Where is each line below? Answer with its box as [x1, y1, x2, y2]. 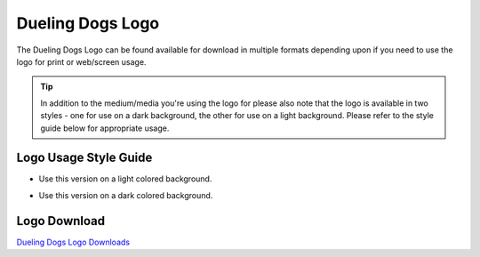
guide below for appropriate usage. [40, 123, 170, 133]
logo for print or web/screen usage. [16, 56, 147, 67]
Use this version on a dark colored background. [38, 189, 213, 200]
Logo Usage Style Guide [16, 150, 153, 165]
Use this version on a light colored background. [38, 173, 212, 184]
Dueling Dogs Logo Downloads [16, 237, 131, 247]
